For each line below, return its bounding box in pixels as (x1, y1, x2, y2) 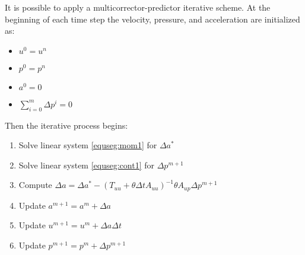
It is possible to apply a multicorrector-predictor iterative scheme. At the (5, 1, 271, 13)
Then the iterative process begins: (5, 119, 128, 131)
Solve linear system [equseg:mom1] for (18, 139, 157, 151)
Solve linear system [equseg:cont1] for (18, 158, 154, 171)
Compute (18, 179, 52, 191)
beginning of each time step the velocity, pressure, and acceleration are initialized (5, 12, 300, 25)
